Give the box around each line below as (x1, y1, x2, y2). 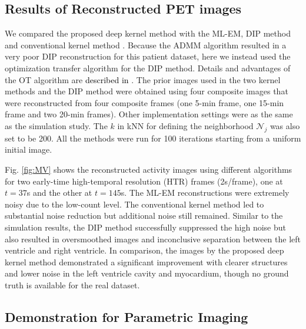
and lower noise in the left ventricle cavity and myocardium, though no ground (5, 267, 289, 279)
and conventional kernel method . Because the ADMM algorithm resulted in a (5, 38, 287, 51)
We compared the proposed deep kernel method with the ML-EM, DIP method (5, 27, 291, 40)
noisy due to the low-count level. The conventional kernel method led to (5, 198, 264, 210)
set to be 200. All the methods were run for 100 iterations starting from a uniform (5, 131, 301, 144)
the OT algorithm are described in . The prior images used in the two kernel (5, 73, 281, 85)
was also (270, 119, 300, 131)
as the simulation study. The (5, 119, 108, 131)
